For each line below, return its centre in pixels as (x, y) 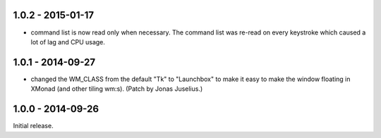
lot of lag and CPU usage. (68, 42)
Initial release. (33, 126)
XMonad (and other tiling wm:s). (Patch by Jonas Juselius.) (117, 89)
